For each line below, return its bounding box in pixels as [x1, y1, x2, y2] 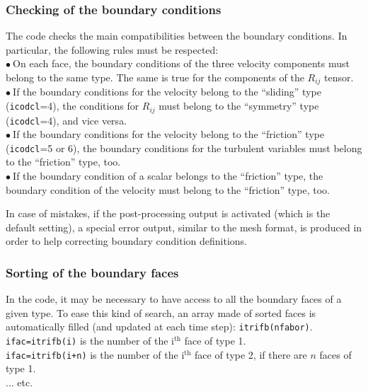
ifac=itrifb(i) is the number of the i [6, 333, 175, 348]
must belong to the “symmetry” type [159, 98, 319, 113]
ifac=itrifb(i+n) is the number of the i [6, 347, 185, 362]
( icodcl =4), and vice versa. [6, 113, 127, 127]
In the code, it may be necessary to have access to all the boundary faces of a [6, 292, 342, 306]
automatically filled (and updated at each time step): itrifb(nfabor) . [6, 319, 313, 334]
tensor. [324, 70, 354, 84]
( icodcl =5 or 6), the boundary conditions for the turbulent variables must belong [6, 140, 362, 155]
